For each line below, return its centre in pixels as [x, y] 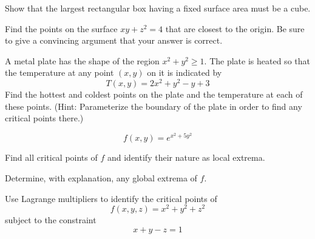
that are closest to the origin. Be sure [235, 28]
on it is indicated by [185, 72]
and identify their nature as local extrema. [186, 157]
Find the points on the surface [61, 28]
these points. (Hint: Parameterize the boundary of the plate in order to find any [154, 106]
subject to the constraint [51, 220]
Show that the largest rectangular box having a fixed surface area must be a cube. [158, 8]
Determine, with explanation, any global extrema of [101, 178]
